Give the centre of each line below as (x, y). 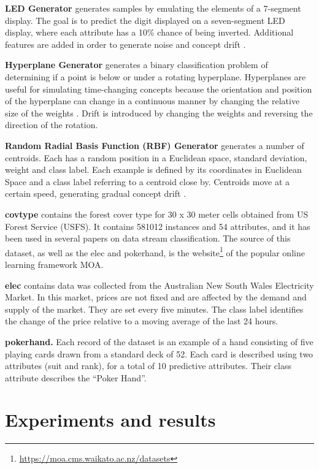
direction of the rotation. (52, 125)
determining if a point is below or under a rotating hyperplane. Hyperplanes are (156, 76)
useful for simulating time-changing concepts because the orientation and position (159, 89)
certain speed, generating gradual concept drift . (96, 193)
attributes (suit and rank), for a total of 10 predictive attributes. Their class (148, 366)
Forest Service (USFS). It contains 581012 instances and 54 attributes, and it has (158, 226)
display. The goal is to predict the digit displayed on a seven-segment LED (145, 20)
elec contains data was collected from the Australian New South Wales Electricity (159, 285)
